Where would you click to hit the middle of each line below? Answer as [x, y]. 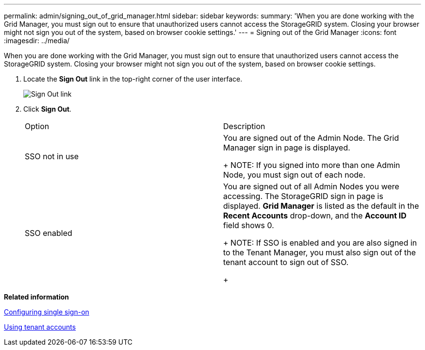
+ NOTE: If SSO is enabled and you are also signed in [320, 243]
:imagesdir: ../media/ [37, 41]
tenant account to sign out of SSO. [286, 262]
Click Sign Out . [48, 109]
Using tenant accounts [40, 327]
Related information [37, 297]
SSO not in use [52, 156]
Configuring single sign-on [47, 312]
